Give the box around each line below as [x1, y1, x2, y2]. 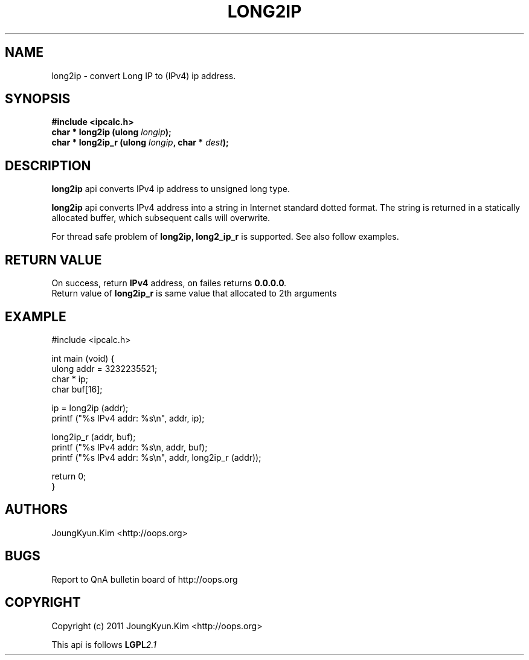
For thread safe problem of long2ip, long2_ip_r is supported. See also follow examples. [51, 231, 399, 242]
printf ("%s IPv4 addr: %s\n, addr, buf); [51, 441, 208, 452]
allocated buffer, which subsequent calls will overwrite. [51, 213, 271, 223]
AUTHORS [5, 502, 68, 517]
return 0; [51, 470, 86, 481]
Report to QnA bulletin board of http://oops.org [51, 574, 238, 585]
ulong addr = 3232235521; [51, 363, 158, 374]
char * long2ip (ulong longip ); [51, 127, 172, 138]
